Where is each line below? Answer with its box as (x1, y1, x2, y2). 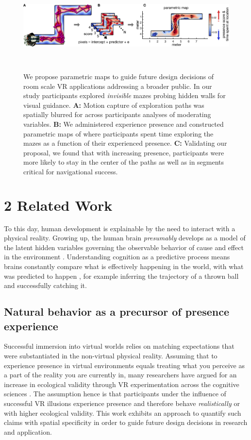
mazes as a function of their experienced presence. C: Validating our (23, 138, 227, 148)
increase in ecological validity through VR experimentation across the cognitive (4, 379, 239, 389)
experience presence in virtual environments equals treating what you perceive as (4, 360, 245, 370)
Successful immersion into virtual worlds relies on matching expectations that (4, 341, 234, 351)
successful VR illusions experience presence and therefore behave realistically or (4, 398, 240, 408)
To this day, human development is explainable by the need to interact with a (4, 223, 235, 233)
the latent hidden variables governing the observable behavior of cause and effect (4, 242, 244, 252)
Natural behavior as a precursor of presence (4, 304, 230, 319)
